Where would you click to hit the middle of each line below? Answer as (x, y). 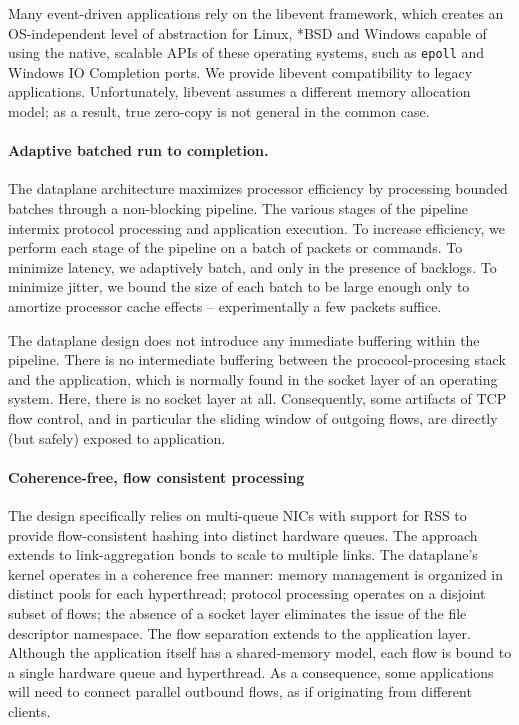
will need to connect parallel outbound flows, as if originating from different (240, 691)
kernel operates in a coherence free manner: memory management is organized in (256, 573)
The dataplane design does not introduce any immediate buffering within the (244, 339)
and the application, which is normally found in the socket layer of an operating (253, 378)
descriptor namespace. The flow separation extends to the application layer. (239, 632)
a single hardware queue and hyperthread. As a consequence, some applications (251, 671)
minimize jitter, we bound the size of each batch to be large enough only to (239, 286)
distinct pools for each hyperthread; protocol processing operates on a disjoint (247, 593)
